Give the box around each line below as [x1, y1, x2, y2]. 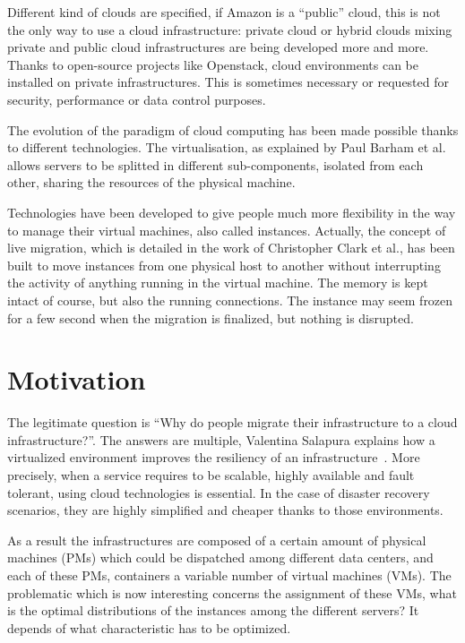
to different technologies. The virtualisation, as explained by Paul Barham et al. [7, 138, 446, 157]
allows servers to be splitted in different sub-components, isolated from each [7, 155, 424, 174]
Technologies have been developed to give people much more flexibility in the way [7, 202, 456, 221]
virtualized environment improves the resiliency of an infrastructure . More [7, 448, 420, 467]
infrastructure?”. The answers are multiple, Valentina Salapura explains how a [7, 430, 435, 449]
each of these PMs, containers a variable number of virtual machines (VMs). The [7, 565, 452, 584]
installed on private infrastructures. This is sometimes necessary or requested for [7, 73, 449, 91]
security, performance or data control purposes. [7, 90, 266, 108]
